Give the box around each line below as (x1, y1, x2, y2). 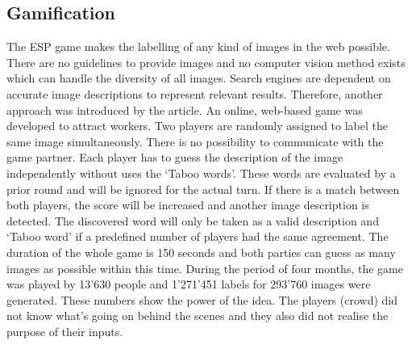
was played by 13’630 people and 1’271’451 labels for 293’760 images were (6, 276, 371, 292)
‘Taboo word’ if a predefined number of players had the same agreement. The (6, 228, 389, 245)
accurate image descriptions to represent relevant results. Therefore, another (6, 85, 383, 102)
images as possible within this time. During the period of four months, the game (6, 259, 403, 276)
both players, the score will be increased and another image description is (6, 196, 369, 213)
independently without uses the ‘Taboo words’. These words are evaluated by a (6, 164, 396, 181)
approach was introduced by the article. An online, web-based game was (6, 101, 363, 118)
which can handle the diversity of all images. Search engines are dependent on (6, 69, 391, 86)
